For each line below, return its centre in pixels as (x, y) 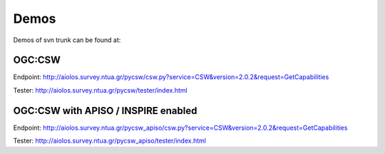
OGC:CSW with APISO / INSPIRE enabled (105, 111)
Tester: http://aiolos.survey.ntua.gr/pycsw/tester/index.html (101, 90)
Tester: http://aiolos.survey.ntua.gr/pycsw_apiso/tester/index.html (110, 141)
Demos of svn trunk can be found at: (67, 40)
